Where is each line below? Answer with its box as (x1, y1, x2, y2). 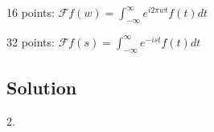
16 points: (6, 4, 55, 20)
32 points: (6, 33, 55, 50)
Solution (6, 74, 77, 99)
